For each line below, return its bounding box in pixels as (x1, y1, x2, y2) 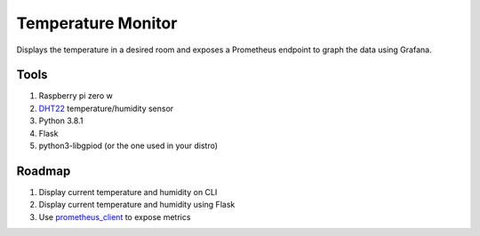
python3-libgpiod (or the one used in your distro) (38, 140, 218, 151)
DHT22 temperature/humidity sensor (38, 103, 174, 114)
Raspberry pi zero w (38, 90, 113, 101)
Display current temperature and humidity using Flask (38, 200, 236, 210)
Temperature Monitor (16, 13, 178, 33)
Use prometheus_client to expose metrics (38, 211, 191, 222)
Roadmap (16, 163, 71, 178)
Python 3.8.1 (38, 115, 84, 126)
